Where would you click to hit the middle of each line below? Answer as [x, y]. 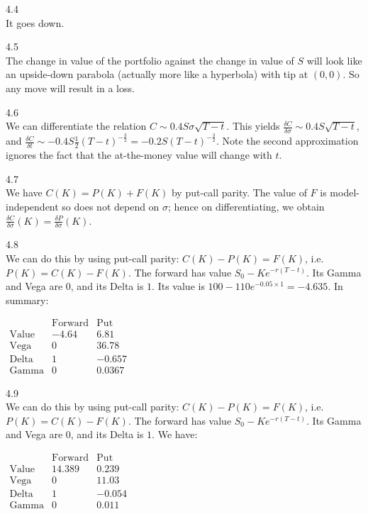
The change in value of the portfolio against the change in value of [150, 60]
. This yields [253, 126]
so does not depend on [111, 206]
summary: [27, 300]
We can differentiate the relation [76, 126]
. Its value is [178, 286]
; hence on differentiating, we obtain [246, 206]
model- [345, 192]
